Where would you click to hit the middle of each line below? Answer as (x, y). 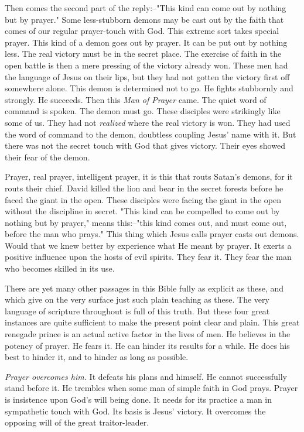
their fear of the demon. (47, 157)
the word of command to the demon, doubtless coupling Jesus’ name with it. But (151, 134)
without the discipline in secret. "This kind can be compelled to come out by (142, 211)
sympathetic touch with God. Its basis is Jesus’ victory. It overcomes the (135, 411)
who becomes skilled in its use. (60, 268)
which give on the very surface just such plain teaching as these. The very (137, 299)
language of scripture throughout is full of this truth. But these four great (137, 311)
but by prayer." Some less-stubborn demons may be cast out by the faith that (144, 19)
